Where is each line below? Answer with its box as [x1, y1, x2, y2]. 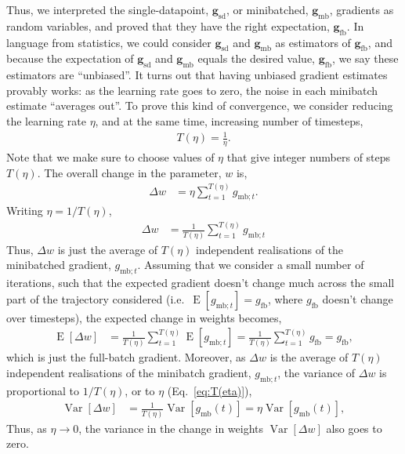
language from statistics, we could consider [6, 34, 212, 50]
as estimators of [275, 34, 351, 50]
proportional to [6, 382, 80, 398]
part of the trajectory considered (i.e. [6, 290, 185, 307]
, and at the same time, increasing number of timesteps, [95, 112, 363, 129]
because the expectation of [6, 50, 134, 67]
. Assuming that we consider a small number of [137, 256, 364, 273]
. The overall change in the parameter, [37, 164, 222, 180]
